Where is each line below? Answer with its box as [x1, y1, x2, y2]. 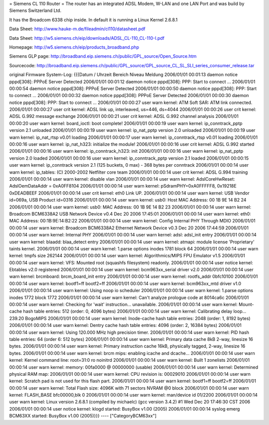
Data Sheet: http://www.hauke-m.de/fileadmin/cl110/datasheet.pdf [9, 26, 145, 32]
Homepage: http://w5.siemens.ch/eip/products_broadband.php [9, 44, 139, 50]
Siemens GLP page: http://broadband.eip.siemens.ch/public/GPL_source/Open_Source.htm [9, 53, 197, 59]
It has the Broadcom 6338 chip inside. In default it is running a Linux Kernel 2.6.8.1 [9, 16, 178, 22]
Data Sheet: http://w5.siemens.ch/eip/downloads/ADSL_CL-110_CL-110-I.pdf [9, 35, 165, 41]
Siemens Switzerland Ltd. [9, 7, 62, 13]
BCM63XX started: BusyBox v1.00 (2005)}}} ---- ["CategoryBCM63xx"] [9, 413, 157, 419]
